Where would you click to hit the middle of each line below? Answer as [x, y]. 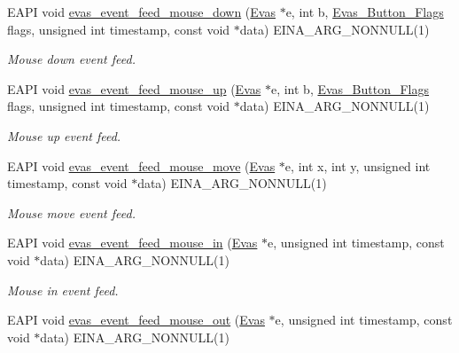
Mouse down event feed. [71, 59]
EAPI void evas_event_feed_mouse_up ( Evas [134, 88]
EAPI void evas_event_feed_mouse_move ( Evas [141, 165]
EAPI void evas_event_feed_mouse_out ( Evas [136, 320]
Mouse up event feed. [64, 135]
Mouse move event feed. [71, 212]
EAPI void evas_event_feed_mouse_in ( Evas [132, 243]
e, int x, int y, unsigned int [358, 165]
